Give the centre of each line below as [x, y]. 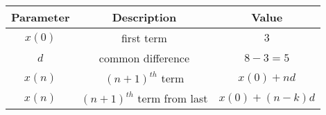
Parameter [41, 17]
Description [144, 17]
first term [144, 38]
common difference [144, 58]
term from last [173, 98]
